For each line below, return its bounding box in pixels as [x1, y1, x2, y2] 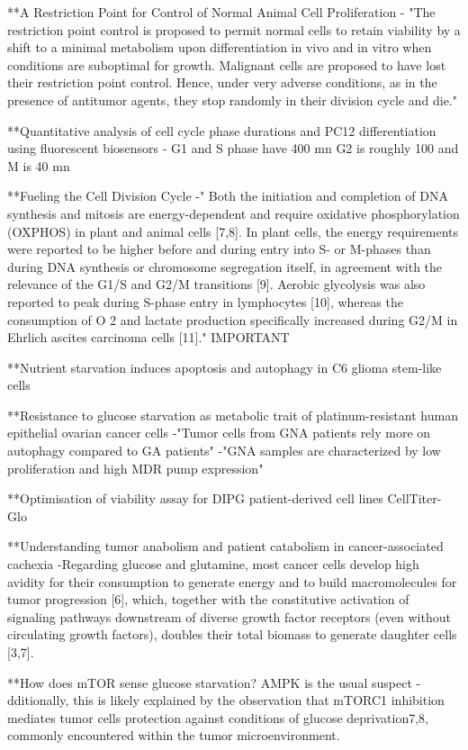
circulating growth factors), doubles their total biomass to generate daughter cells [7, 625, 457, 644]
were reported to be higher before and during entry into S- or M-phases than [7, 239, 431, 258]
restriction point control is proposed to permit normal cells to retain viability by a [7, 20, 461, 39]
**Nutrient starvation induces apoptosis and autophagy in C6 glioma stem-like [7, 357, 442, 376]
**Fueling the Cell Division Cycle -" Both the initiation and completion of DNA [7, 186, 448, 205]
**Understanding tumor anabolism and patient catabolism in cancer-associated [7, 537, 444, 556]
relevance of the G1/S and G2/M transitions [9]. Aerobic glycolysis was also [7, 275, 426, 294]
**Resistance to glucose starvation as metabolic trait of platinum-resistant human [7, 405, 458, 424]
